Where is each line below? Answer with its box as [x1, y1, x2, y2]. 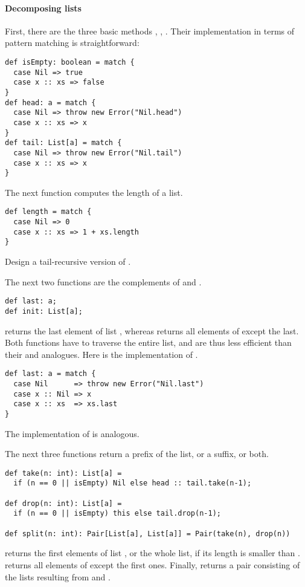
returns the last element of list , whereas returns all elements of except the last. [5, 324, 299, 337]
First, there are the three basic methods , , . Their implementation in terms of [5, 24, 295, 37]
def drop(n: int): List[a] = [5, 499, 122, 508]
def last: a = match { [5, 369, 96, 378]
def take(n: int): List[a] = [5, 469, 122, 478]
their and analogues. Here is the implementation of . [5, 348, 198, 360]
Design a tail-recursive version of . [5, 255, 131, 268]
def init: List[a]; [5, 306, 83, 316]
